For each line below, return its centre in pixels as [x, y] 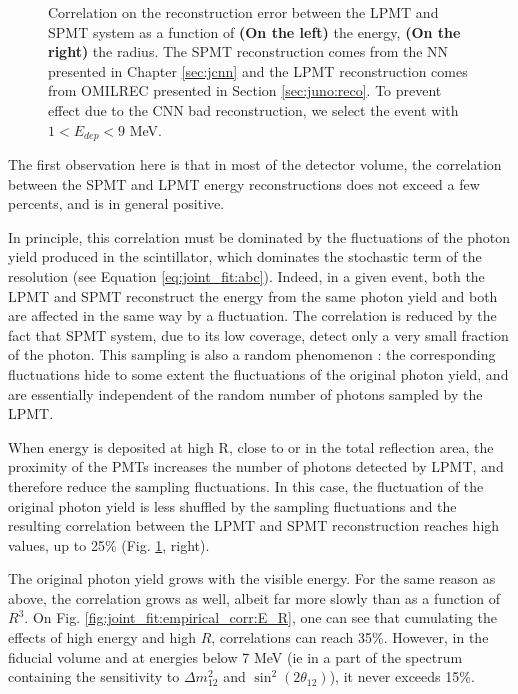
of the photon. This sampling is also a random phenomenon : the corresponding [252, 354]
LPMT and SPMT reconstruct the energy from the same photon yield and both [253, 295]
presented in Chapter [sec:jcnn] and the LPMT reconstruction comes [258, 70]
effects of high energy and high [102, 637]
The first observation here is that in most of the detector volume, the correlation [255, 164]
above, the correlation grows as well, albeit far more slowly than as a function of [254, 597]
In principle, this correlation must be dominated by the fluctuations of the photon [259, 236]
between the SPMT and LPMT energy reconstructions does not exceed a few [244, 183]
